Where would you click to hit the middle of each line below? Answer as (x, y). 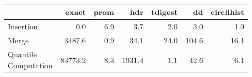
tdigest (165, 12)
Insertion (23, 26)
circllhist (228, 12)
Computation (30, 65)
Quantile (23, 54)
